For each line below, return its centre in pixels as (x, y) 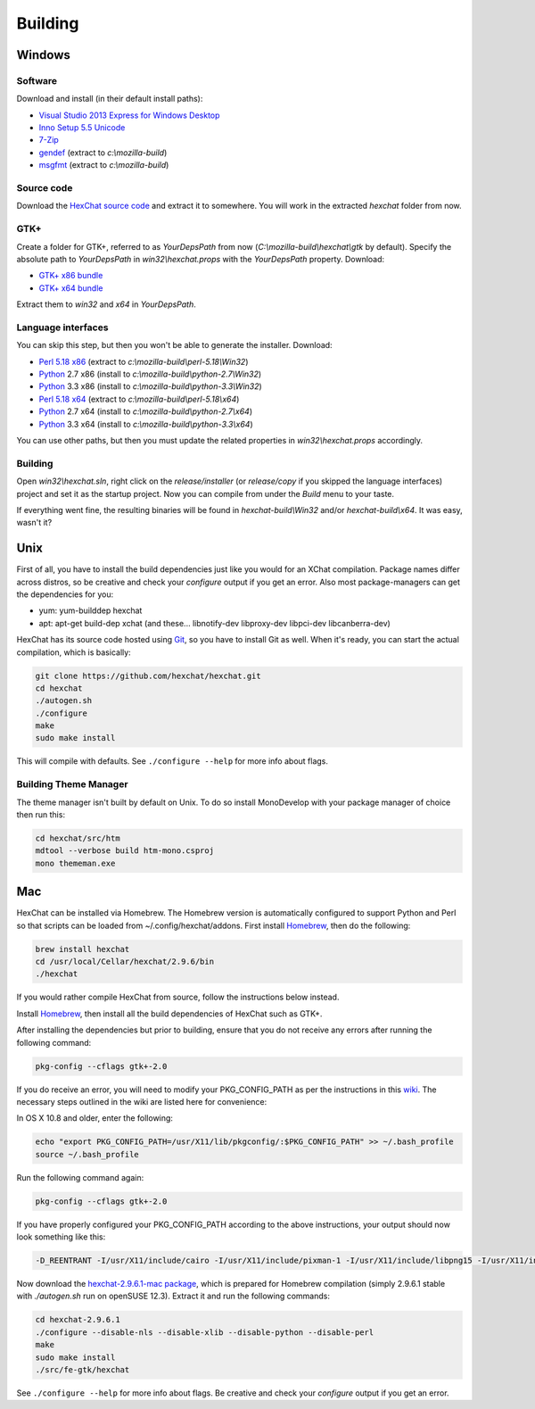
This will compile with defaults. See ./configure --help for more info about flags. (173, 761)
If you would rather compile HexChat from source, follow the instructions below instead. (178, 997)
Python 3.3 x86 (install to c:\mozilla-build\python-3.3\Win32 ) (150, 386)
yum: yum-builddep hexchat (91, 610)
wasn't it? (34, 523)
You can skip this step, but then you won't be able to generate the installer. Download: (175, 345)
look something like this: (61, 1237)
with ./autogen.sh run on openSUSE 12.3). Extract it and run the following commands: (173, 1296)
